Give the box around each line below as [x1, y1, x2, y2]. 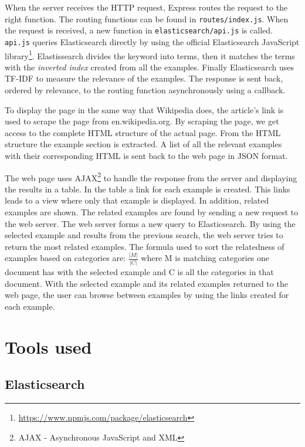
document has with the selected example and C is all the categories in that [5, 266, 274, 277]
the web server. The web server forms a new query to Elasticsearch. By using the [5, 217, 296, 229]
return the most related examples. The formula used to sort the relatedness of [5, 240, 284, 252]
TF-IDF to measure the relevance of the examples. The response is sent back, [5, 72, 283, 84]
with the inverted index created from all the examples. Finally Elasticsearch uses [5, 60, 294, 73]
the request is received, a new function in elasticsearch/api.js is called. [5, 24, 273, 36]
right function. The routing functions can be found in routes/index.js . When [5, 12, 289, 25]
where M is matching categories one [141, 252, 270, 264]
